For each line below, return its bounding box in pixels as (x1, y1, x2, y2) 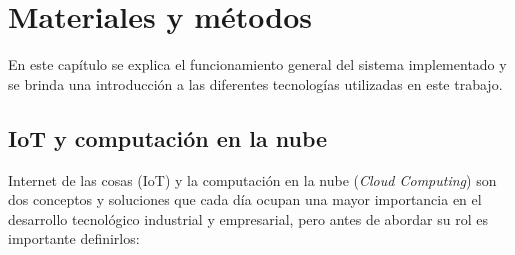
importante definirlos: (8, 228, 140, 249)
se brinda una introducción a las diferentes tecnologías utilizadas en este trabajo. (8, 73, 503, 94)
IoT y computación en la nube (8, 122, 328, 153)
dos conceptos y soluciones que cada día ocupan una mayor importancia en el (8, 189, 482, 210)
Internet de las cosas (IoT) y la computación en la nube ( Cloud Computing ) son (8, 169, 497, 190)
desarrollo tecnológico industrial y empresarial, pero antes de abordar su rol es (8, 208, 488, 229)
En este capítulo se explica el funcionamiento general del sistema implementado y (8, 54, 507, 75)
